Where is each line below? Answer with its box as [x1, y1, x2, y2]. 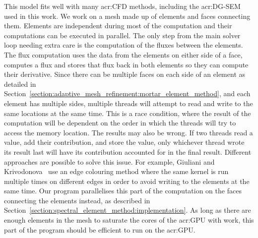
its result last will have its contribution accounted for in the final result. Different [4, 146, 252, 157]
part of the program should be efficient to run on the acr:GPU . [4, 224, 195, 235]
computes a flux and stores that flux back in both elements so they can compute [4, 59, 249, 69]
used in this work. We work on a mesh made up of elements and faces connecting [4, 10, 251, 21]
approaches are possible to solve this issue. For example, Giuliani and [4, 156, 215, 167]
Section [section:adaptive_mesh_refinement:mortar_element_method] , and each [4, 88, 251, 99]
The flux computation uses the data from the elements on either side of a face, [4, 49, 243, 59]
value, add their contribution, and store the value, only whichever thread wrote [4, 137, 245, 147]
